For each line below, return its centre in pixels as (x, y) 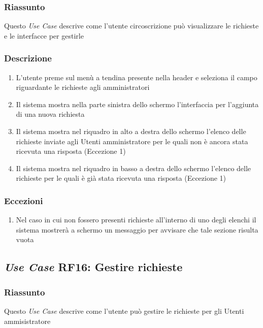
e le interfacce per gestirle (44, 35)
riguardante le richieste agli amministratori (83, 87)
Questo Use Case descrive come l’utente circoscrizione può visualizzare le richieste (131, 26)
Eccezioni (24, 200)
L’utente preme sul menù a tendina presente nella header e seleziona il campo (137, 77)
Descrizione (28, 58)
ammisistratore (27, 321)
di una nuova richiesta (50, 114)
